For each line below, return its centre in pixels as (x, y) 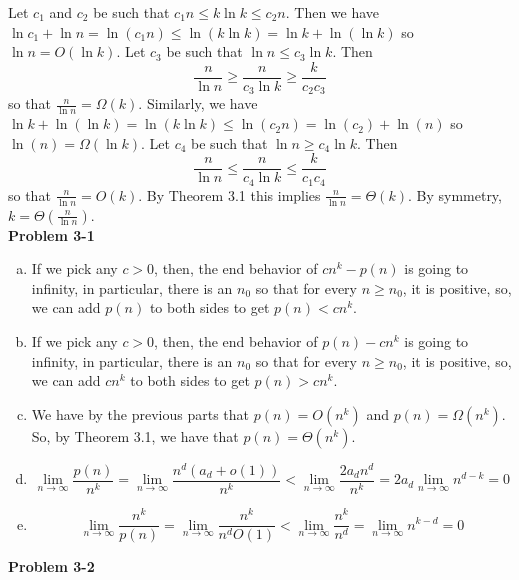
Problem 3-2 (51, 566)
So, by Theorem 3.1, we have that (135, 435)
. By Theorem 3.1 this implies (229, 194)
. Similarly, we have (198, 103)
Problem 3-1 (51, 234)
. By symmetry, (454, 194)
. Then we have (332, 12)
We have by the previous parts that (140, 413)
